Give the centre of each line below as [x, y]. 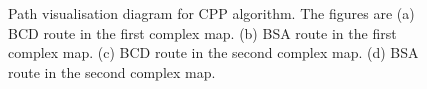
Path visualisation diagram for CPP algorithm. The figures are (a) [211, 13]
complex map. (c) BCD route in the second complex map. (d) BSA [213, 52]
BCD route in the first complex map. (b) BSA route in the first [202, 32]
